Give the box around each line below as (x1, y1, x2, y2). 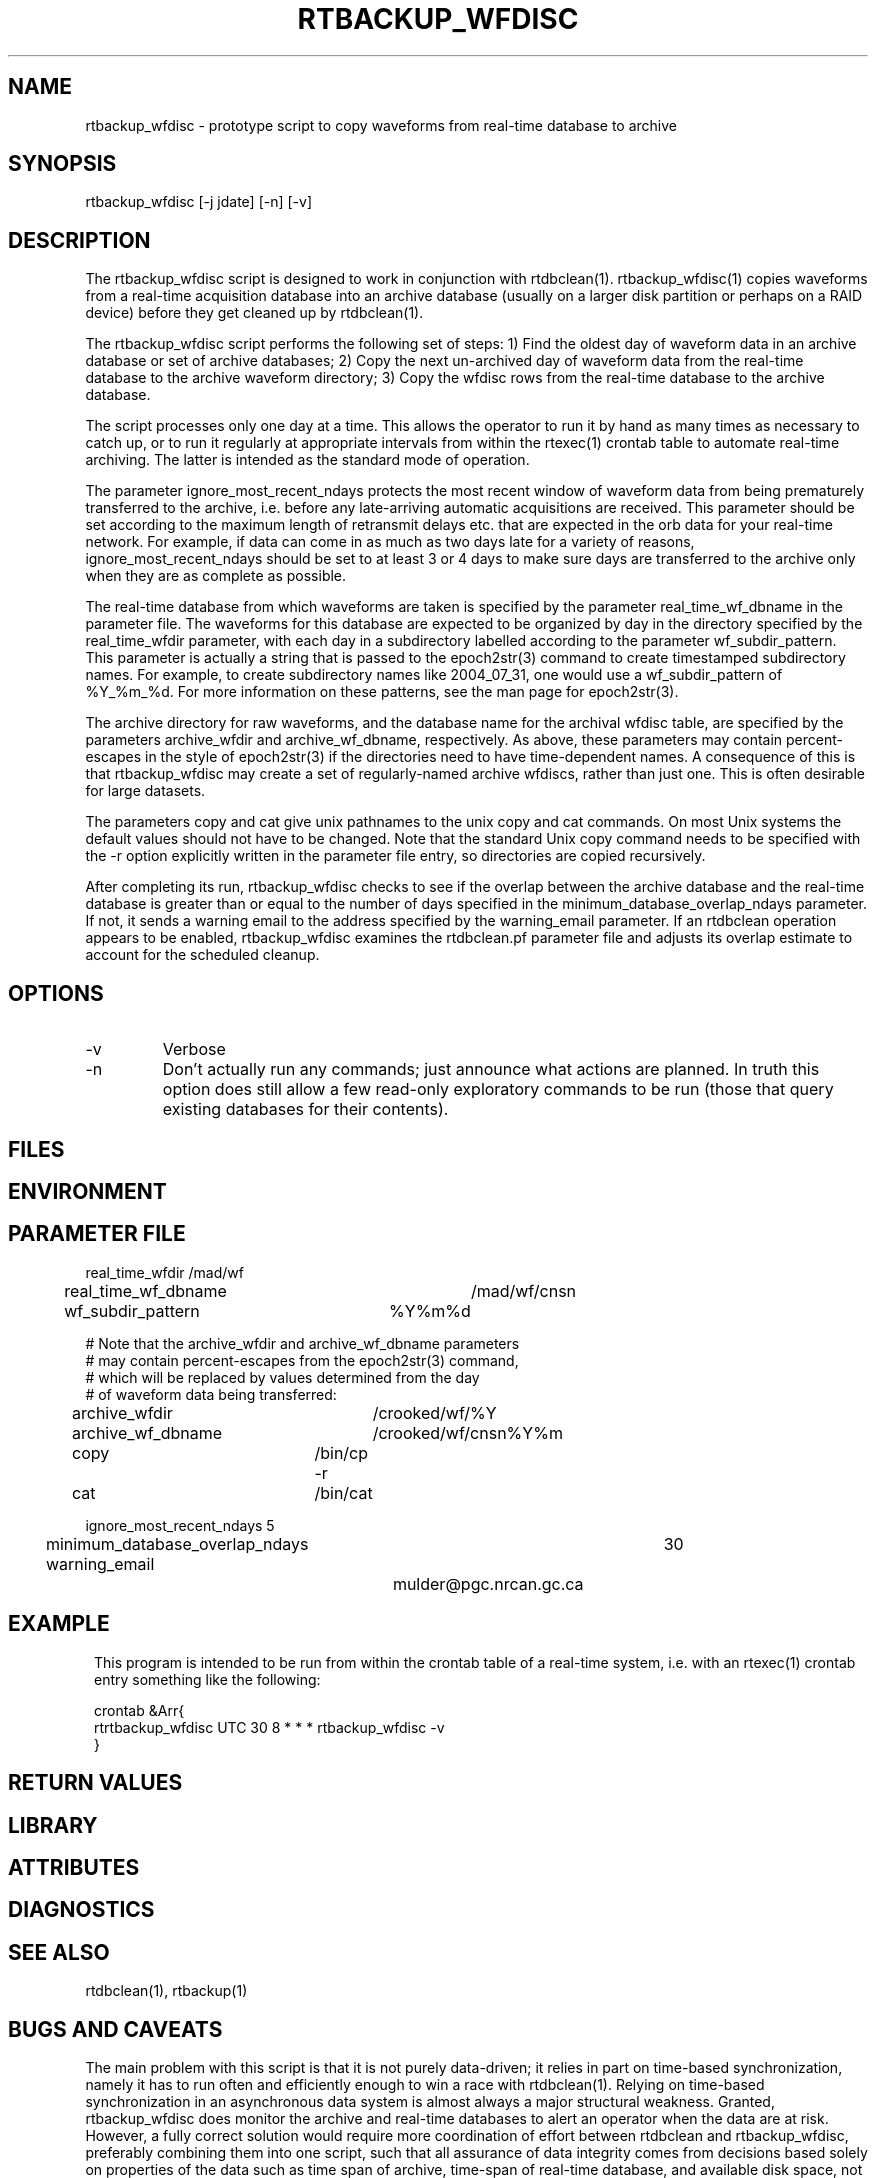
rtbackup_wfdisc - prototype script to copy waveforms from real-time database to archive (85, 116, 678, 134)
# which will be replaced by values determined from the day (85, 1368, 480, 1386)
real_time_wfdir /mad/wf (85, 1263, 244, 1281)
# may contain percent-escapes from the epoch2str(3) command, (85, 1351, 519, 1369)
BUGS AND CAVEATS (8, 2016, 223, 2042)
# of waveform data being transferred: (85, 1385, 337, 1403)
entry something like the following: (94, 1670, 321, 1688)
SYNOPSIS (8, 151, 117, 177)
